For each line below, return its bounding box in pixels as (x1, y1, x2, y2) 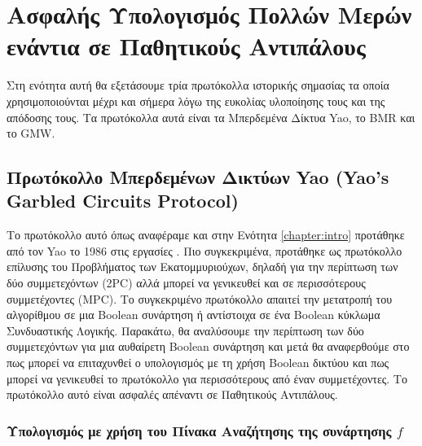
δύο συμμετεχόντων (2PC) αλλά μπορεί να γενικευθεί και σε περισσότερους (7, 274, 366, 291)
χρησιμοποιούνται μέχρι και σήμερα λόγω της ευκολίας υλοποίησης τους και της (7, 92, 385, 109)
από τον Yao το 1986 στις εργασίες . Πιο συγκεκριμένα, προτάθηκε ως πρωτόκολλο (7, 242, 402, 259)
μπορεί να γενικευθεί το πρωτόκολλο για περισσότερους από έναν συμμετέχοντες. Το (7, 369, 407, 387)
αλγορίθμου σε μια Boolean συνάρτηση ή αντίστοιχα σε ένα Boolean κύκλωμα (7, 306, 380, 323)
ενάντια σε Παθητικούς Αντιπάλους (7, 29, 366, 63)
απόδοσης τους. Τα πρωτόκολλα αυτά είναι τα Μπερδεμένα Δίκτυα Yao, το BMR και (7, 108, 415, 125)
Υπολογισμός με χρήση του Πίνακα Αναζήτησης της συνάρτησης (7, 420, 392, 440)
